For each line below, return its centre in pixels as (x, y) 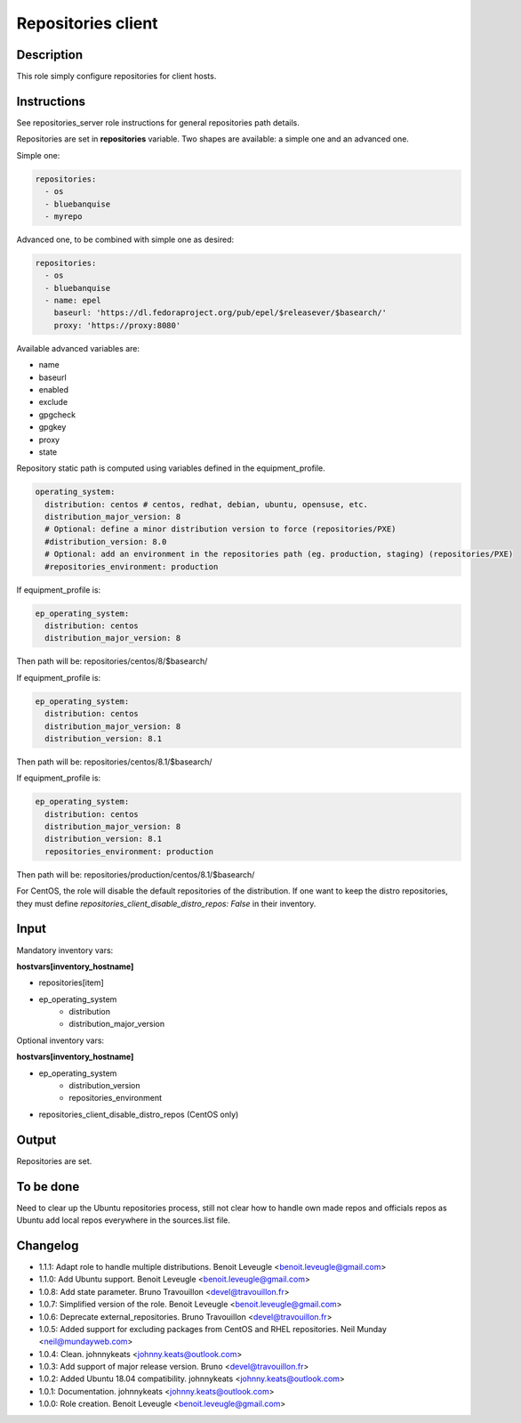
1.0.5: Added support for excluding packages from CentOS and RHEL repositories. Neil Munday (212, 1329)
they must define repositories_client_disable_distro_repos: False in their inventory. (166, 903)
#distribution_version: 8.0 (106, 542)
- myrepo (64, 216)
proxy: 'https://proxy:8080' (117, 325)
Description (50, 55)
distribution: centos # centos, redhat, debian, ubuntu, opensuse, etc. (207, 504)
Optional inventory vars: (60, 1040)
